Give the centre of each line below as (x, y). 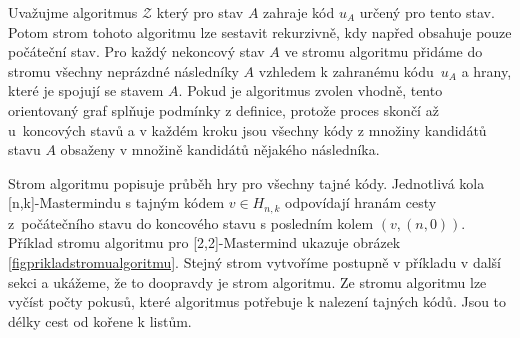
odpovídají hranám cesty (361, 202)
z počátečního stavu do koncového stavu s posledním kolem (191, 222)
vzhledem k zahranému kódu (346, 70)
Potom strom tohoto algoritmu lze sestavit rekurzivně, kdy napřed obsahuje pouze (260, 31)
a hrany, (486, 70)
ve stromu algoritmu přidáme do (383, 51)
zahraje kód (299, 12)
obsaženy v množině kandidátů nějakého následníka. (220, 149)
